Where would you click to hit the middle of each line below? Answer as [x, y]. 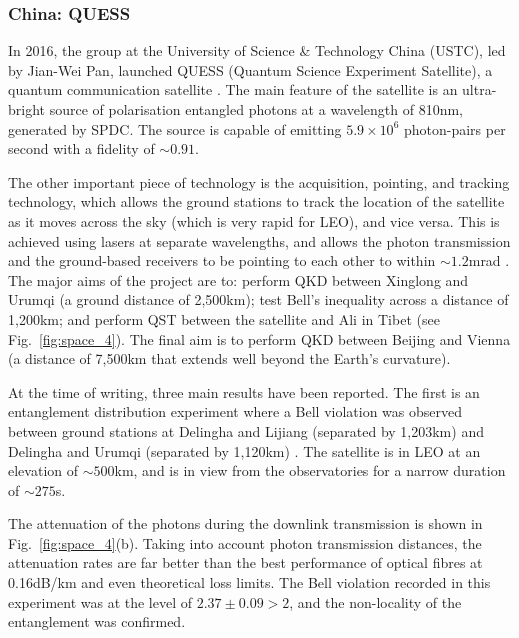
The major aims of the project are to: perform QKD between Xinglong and [238, 279]
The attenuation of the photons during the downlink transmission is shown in [245, 523]
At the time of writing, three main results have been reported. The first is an [244, 391]
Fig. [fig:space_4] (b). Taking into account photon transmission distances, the [245, 542]
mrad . [489, 260]
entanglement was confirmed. [97, 621]
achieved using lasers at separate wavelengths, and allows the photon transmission [259, 240]
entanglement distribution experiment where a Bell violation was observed [235, 411]
